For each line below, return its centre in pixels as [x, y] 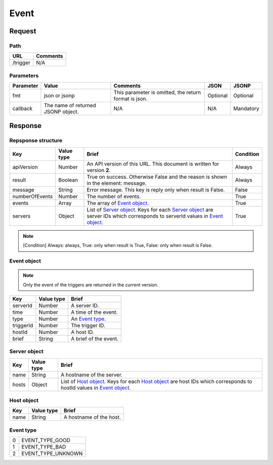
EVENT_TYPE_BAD [44, 447]
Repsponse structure [36, 141]
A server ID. [85, 305]
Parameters [24, 75]
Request [23, 31]
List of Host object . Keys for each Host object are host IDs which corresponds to [156, 381]
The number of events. [114, 196]
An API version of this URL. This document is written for [153, 163]
